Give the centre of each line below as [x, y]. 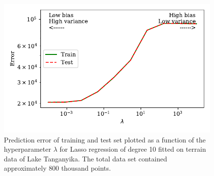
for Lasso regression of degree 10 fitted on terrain [133, 149]
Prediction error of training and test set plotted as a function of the [105, 139]
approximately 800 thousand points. [57, 168]
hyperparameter [27, 149]
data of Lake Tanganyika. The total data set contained [86, 158]
